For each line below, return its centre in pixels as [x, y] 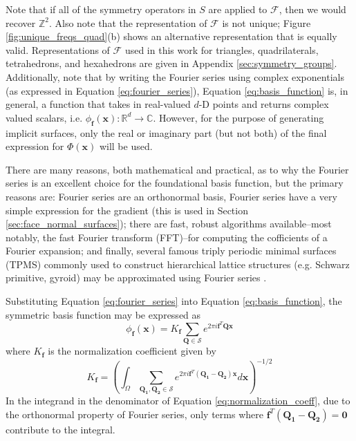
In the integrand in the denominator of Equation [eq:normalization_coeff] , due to [178, 400]
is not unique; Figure [266, 22]
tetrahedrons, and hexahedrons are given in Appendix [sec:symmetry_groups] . [171, 63]
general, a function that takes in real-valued [98, 104]
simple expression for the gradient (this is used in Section [127, 210]
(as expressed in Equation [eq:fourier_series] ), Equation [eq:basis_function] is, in [177, 90]
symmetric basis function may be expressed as [103, 314]
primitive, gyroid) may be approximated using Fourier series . [136, 278]
